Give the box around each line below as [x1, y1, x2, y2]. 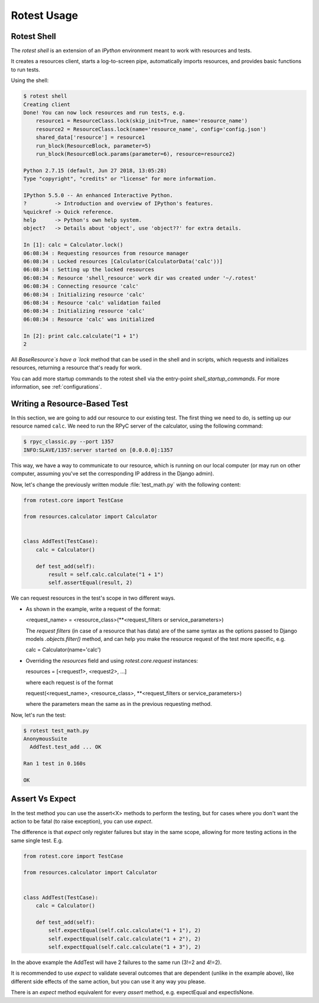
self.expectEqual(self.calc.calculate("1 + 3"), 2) [48, 943, 201, 950]
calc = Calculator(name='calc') [25, 646, 102, 653]
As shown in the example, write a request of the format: [25, 605, 161, 613]
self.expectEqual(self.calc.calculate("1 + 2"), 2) [48, 935, 201, 942]
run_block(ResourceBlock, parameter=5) [35, 142, 152, 149]
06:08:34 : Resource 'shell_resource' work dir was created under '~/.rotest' [23, 275, 257, 281]
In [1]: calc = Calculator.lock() [23, 242, 123, 248]
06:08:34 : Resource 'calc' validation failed [23, 299, 161, 306]
